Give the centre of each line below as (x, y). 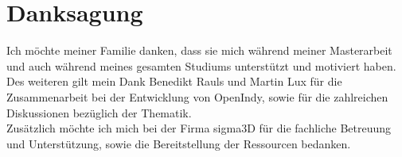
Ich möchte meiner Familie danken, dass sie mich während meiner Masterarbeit (199, 50)
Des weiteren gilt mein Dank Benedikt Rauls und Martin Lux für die (174, 81)
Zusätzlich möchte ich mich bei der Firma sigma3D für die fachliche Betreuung (199, 128)
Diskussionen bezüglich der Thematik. (99, 112)
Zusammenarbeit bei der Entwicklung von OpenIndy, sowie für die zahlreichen (197, 96)
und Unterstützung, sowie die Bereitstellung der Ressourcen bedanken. (179, 143)
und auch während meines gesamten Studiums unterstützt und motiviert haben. (201, 65)
